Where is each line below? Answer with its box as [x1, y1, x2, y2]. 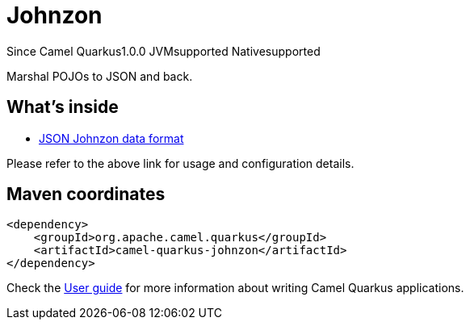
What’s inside [6, 97, 119, 118]
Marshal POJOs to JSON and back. [6, 69, 193, 83]
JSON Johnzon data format [39, 131, 184, 145]
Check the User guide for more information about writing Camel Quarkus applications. [6, 281, 464, 295]
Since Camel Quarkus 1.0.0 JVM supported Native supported [6, 44, 321, 58]
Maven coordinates [6, 184, 166, 205]
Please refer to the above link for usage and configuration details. [6, 156, 355, 170]
